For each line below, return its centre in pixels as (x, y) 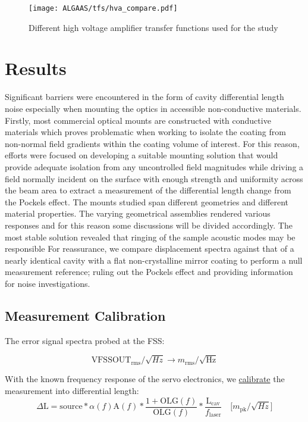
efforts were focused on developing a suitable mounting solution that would (142, 155)
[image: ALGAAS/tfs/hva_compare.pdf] (103, 8)
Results (36, 68)
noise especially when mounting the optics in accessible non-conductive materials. (153, 108)
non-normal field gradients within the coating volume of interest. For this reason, (152, 143)
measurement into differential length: (72, 391)
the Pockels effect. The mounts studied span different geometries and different (147, 201)
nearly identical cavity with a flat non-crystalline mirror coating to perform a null (154, 260)
